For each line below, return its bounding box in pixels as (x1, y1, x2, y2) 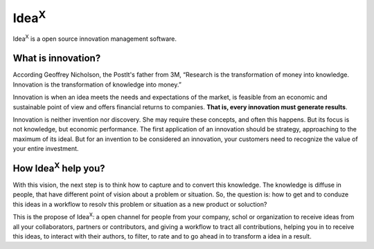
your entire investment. (12, 145, 79, 153)
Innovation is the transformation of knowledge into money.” (12, 80, 181, 89)
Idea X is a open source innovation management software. (12, 33, 177, 43)
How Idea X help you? (12, 160, 105, 174)
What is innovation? (12, 53, 101, 64)
